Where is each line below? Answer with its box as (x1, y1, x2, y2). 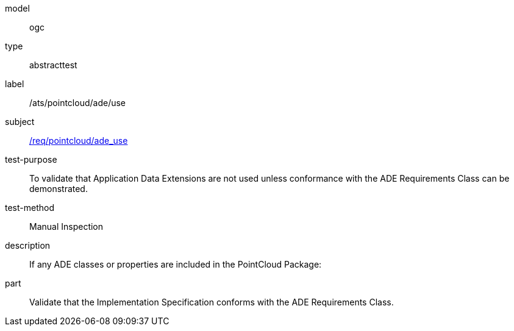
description (5, 240, 51, 251)
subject (5, 116, 35, 127)
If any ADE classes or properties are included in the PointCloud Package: (29, 259, 322, 269)
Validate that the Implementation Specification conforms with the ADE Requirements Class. (29, 297, 394, 307)
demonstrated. (29, 183, 88, 194)
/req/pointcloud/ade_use (29, 135, 128, 146)
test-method (5, 202, 54, 213)
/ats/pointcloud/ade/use (29, 98, 126, 108)
